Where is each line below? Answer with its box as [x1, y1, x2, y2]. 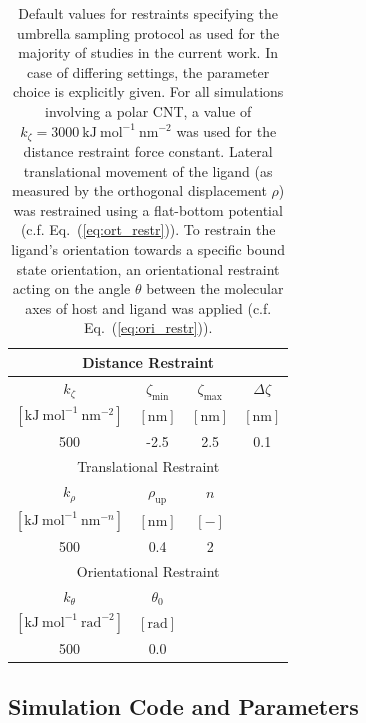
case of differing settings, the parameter [27, 61, 270, 82]
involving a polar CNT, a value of [45, 100, 252, 121]
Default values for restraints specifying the [18, 3, 278, 23]
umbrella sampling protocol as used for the [17, 22, 280, 43]
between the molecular [146, 278, 284, 299]
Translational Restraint [77, 455, 220, 476]
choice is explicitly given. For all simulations [12, 81, 284, 102]
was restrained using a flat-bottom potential [13, 199, 283, 220]
